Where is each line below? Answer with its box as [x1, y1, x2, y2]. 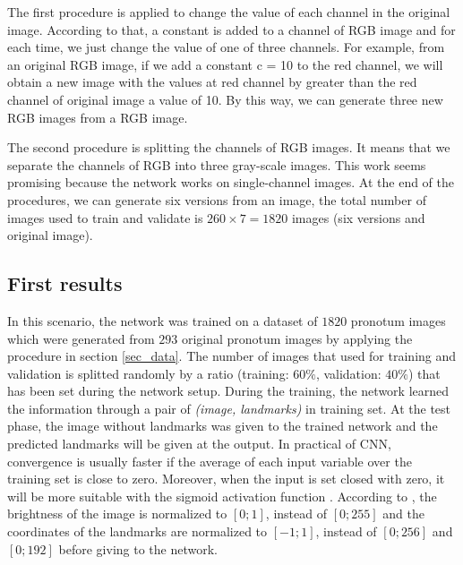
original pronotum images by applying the [181, 329, 413, 347]
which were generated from [7, 329, 155, 347]
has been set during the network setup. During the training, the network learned [7, 381, 450, 400]
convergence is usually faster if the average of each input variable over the [7, 451, 412, 470]
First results [7, 270, 123, 297]
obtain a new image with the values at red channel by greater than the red [7, 73, 417, 91]
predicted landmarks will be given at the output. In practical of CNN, [7, 434, 391, 453]
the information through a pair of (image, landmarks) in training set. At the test [7, 398, 451, 417]
